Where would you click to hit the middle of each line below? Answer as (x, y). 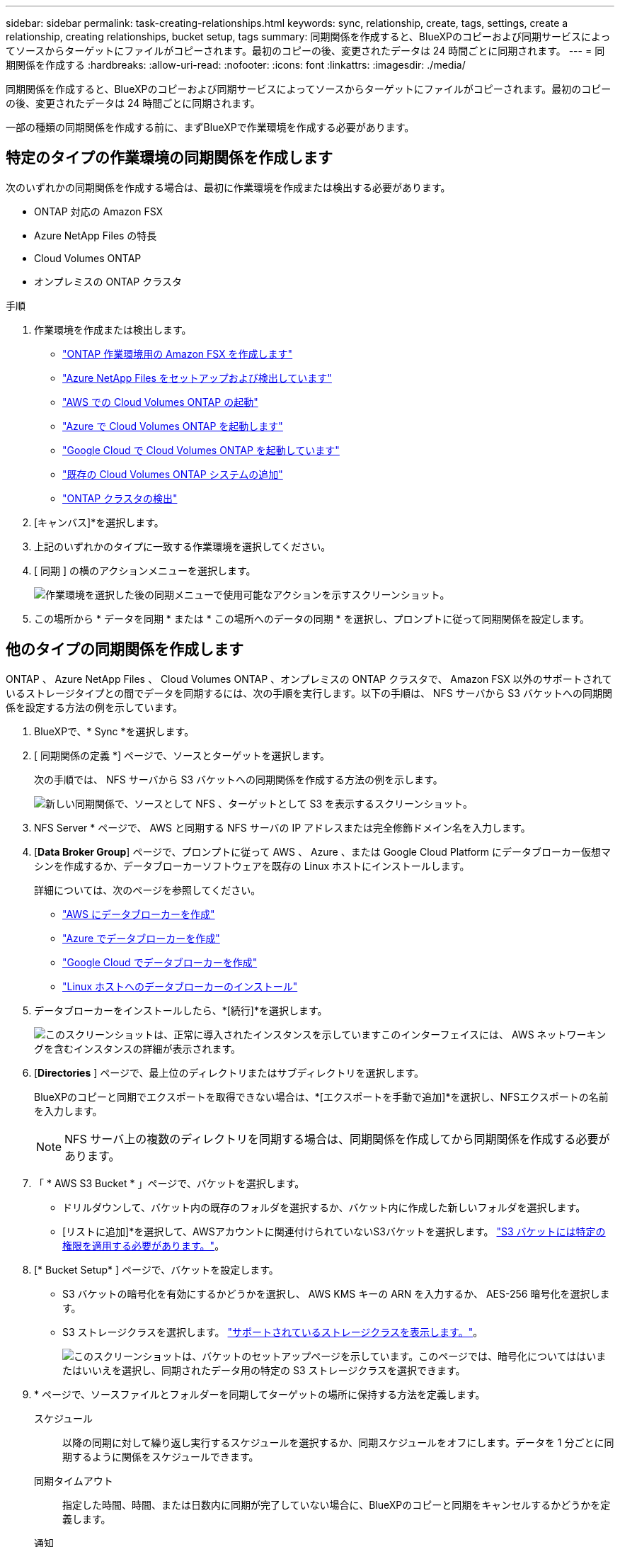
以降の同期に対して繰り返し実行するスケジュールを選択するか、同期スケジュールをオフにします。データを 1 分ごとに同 (338, 1442)
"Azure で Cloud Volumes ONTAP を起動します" (173, 426)
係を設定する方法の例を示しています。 (94, 707)
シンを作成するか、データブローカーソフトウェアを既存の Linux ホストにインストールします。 (252, 866)
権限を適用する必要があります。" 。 (144, 1245)
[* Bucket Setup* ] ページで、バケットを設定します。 (156, 1269)
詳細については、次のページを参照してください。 (148, 890)
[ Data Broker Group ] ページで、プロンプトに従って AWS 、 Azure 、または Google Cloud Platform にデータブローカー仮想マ (323, 851)
